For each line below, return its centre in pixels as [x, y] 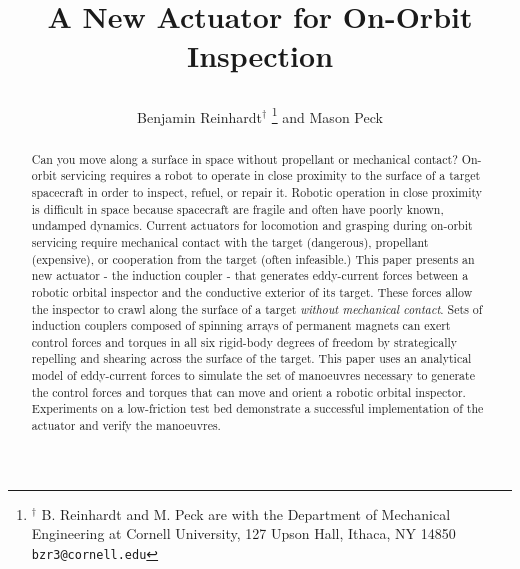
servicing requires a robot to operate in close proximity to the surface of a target [270, 175]
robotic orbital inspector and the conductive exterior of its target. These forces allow [252, 291]
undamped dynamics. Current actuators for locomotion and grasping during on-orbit [252, 225]
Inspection [260, 55]
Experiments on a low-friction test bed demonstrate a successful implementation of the [257, 408]
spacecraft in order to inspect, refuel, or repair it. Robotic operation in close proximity [257, 191]
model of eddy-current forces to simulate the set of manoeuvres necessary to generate [253, 375]
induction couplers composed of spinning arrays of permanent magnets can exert [241, 325]
